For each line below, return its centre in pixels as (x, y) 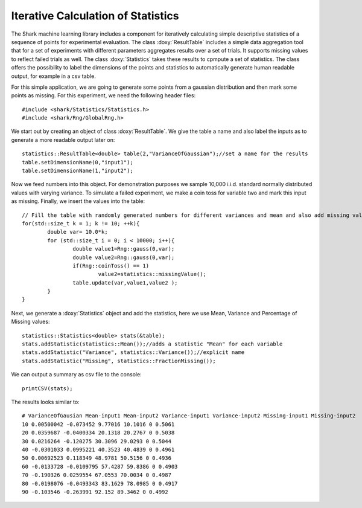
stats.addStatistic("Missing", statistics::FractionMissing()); (119, 361)
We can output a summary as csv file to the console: (76, 375)
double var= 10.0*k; (78, 232)
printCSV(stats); (47, 388)
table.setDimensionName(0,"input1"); (78, 162)
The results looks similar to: (45, 402)
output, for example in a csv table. (53, 76)
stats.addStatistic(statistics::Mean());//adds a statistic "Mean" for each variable (152, 344)
